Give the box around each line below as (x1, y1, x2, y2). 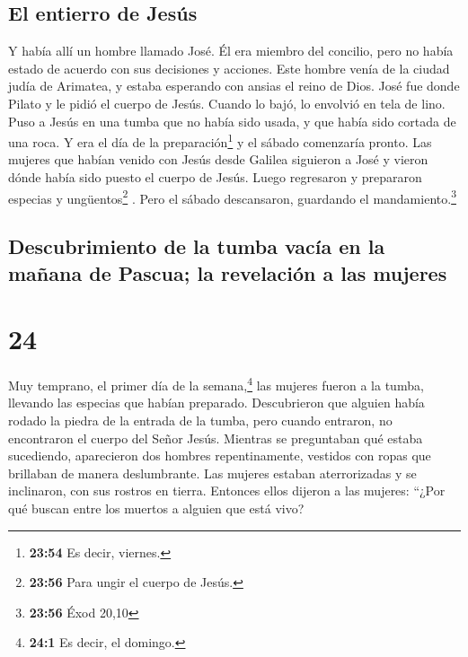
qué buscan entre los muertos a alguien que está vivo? (8, 498, 305, 517)
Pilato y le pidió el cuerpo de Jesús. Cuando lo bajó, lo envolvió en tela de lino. (8, 93, 446, 112)
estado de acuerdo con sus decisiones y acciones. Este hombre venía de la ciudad (8, 58, 450, 77)
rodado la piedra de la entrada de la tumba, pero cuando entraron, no (8, 411, 393, 429)
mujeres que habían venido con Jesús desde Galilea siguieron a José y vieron (8, 150, 428, 169)
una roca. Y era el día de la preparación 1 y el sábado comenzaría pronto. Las (8, 130, 432, 151)
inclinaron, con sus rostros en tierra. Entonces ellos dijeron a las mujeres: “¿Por (8, 481, 446, 500)
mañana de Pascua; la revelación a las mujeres (8, 258, 447, 286)
